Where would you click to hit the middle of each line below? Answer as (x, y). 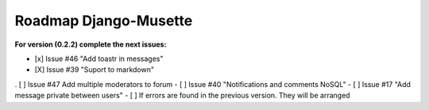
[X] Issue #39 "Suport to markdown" (95, 70)
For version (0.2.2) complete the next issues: (91, 44)
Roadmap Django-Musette (104, 21)
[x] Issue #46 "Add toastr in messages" (99, 59)
